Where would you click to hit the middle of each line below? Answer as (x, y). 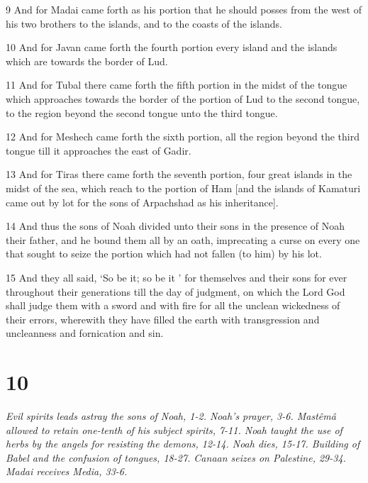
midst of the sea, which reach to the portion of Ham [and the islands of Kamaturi (183, 188)
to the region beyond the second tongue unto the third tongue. (142, 112)
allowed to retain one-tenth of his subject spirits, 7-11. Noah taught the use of (174, 429)
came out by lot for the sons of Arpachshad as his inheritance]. (142, 202)
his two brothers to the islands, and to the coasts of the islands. (144, 23)
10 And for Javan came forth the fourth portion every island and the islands (172, 47)
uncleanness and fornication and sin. (85, 333)
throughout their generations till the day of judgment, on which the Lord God (175, 291)
